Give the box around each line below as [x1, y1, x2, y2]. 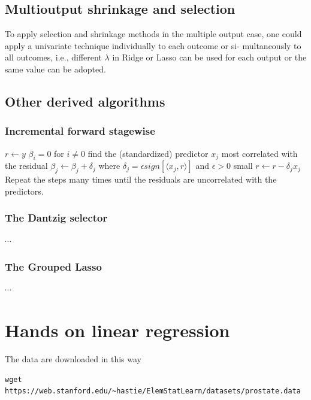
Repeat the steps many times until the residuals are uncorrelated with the [5, 173, 277, 186]
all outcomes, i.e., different [5, 51, 102, 63]
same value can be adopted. [5, 62, 106, 75]
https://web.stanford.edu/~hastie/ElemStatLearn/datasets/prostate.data [5, 387, 301, 396]
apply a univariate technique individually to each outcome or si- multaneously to [5, 39, 301, 51]
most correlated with [221, 147, 298, 159]
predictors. [5, 184, 44, 197]
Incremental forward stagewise [5, 123, 155, 138]
